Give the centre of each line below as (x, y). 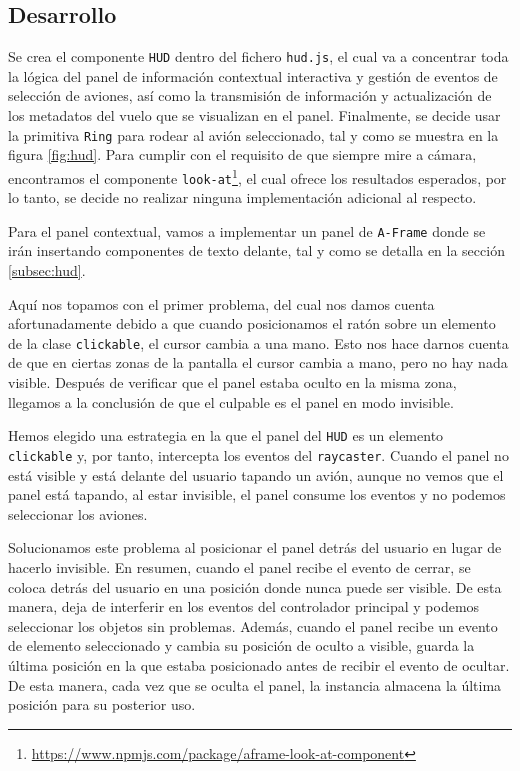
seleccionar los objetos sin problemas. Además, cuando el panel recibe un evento (253, 625)
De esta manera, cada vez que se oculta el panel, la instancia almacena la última (255, 684)
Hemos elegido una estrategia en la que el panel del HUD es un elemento (226, 435)
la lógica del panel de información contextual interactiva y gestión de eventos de (253, 75)
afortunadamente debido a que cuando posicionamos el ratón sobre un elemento (252, 323)
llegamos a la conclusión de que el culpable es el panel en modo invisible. (231, 401)
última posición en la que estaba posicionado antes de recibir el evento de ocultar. (259, 664)
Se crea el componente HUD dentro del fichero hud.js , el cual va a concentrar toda (258, 56)
